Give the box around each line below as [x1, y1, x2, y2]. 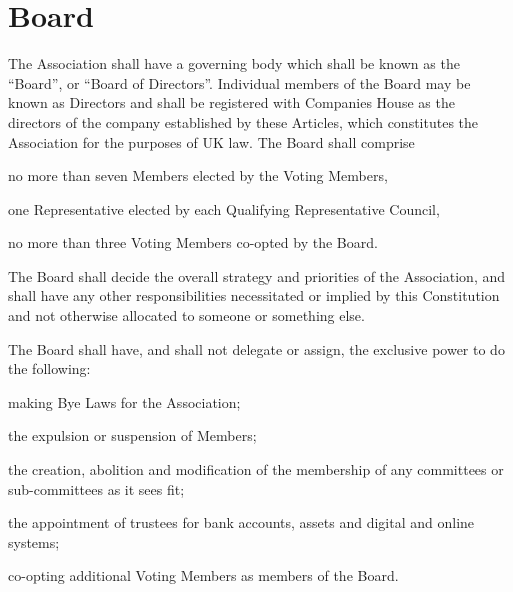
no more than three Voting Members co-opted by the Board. [8, 232, 378, 253]
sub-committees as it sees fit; [8, 478, 185, 499]
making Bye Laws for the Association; [8, 391, 241, 412]
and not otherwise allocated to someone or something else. [8, 305, 365, 326]
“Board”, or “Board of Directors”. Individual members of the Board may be [8, 72, 471, 93]
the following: [8, 358, 91, 379]
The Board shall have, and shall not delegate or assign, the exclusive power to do [8, 338, 505, 359]
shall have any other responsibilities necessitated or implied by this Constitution [8, 285, 500, 306]
